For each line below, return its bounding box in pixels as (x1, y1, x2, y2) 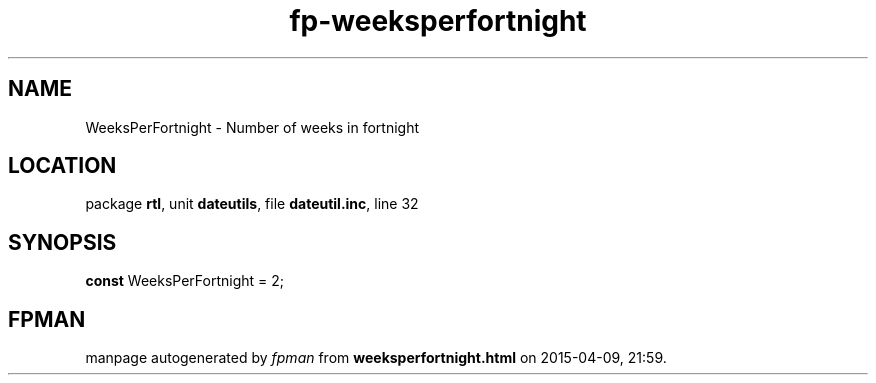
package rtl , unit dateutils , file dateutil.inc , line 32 (85, 195, 419, 213)
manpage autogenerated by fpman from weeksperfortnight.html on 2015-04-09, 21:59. (85, 349, 667, 367)
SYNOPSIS (8, 229, 117, 255)
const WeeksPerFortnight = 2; (85, 272, 285, 290)
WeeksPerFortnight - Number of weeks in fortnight (85, 118, 420, 136)
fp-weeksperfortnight (289, 4, 587, 38)
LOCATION (8, 153, 117, 179)
